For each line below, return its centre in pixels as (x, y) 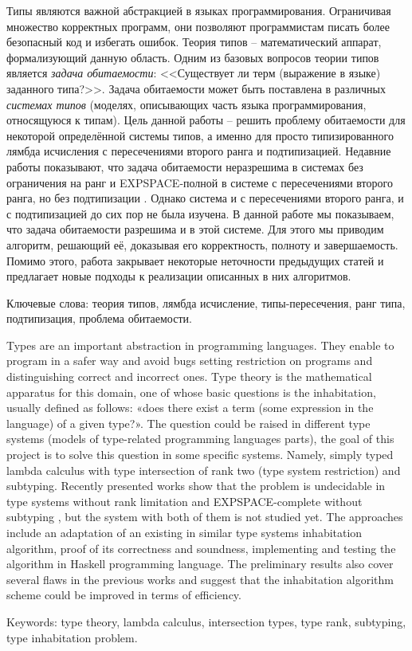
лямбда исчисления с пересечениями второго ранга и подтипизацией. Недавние (199, 151)
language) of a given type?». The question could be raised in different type (188, 423)
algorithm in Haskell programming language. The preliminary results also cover (200, 564)
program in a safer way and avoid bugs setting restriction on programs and (190, 361)
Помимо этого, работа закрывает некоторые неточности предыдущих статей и (195, 260)
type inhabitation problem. (72, 637)
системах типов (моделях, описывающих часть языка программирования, (186, 104)
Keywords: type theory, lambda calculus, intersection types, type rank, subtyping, (206, 621)
